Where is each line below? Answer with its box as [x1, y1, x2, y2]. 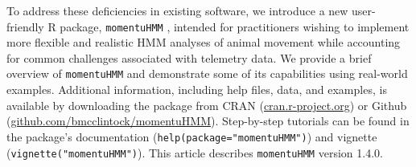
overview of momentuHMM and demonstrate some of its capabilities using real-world [6, 65, 408, 82]
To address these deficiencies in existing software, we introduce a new [6, 2, 348, 18]
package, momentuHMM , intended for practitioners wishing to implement [60, 18, 410, 35]
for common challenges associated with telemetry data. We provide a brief [6, 49, 372, 66]
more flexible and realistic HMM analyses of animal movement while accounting [6, 34, 401, 51]
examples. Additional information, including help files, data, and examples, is [6, 81, 387, 98]
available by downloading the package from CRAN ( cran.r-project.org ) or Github [6, 96, 407, 113]
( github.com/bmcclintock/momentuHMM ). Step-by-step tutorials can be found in [6, 112, 410, 129]
